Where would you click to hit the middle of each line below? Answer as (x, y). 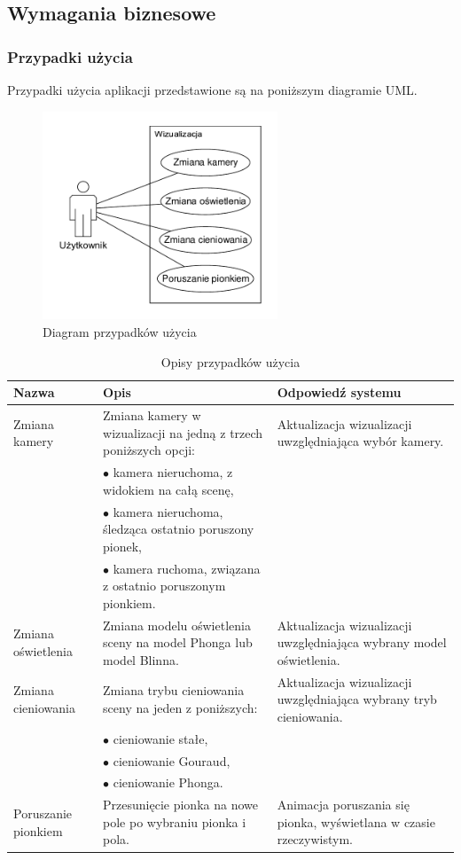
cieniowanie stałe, (160, 738)
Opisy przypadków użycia (230, 361)
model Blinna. (141, 659)
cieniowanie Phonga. (168, 782)
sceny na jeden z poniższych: (180, 708)
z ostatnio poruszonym (164, 586)
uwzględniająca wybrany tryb (357, 699)
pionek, (123, 546)
